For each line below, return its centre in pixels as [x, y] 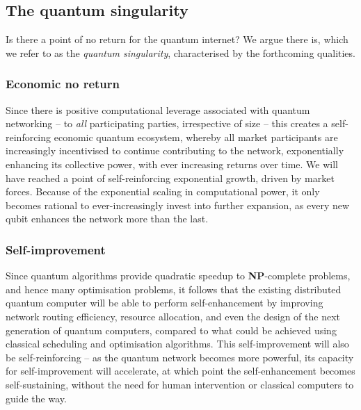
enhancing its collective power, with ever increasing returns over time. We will [172, 164]
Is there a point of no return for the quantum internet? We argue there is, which [177, 39]
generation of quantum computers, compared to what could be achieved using [171, 330]
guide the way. [36, 398]
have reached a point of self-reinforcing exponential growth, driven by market [170, 178]
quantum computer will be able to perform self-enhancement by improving [165, 303]
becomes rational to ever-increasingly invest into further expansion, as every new [178, 205]
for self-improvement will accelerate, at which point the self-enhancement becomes [180, 371]
